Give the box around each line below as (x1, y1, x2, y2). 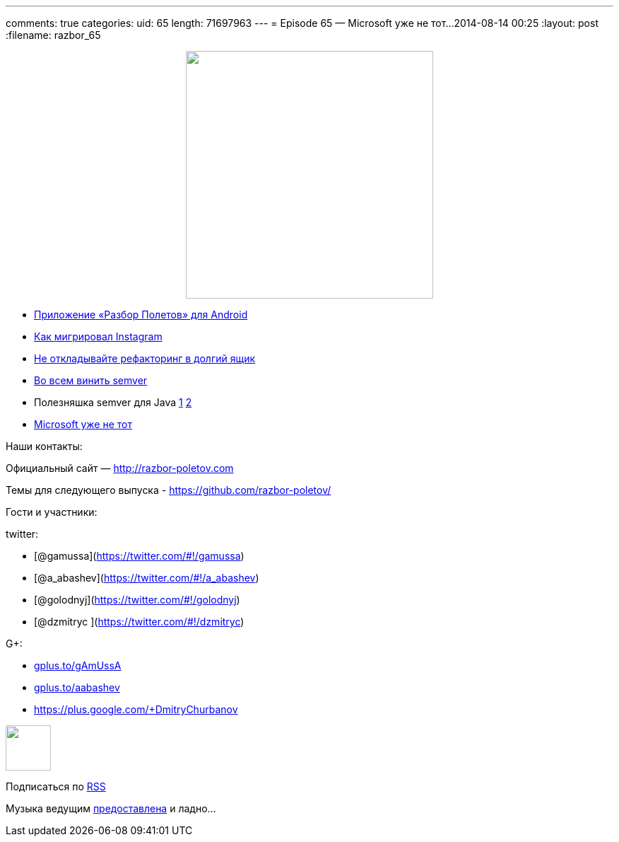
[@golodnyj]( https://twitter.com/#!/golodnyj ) (34, 594, 240, 606)
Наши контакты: (6, 440, 83, 452)
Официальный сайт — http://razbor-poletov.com (6, 462, 234, 474)
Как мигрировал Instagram (34, 330, 163, 342)
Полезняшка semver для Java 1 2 (34, 396, 192, 408)
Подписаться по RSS (6, 780, 106, 792)
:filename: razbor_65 (6, 29, 101, 41)
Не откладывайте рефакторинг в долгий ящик (34, 352, 256, 364)
